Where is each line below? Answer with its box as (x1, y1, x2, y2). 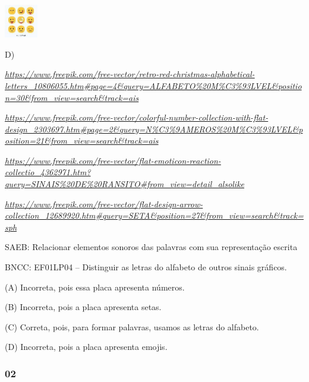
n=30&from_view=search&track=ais (5, 91, 139, 103)
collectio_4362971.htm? (5, 166, 91, 178)
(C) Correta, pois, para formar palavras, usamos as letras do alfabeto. (5, 320, 259, 333)
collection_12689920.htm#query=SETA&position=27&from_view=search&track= (5, 209, 304, 222)
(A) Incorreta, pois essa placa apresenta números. (5, 280, 185, 293)
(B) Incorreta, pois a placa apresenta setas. (5, 301, 162, 313)
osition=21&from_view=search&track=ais (5, 134, 159, 147)
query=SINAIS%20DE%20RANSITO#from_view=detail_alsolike (5, 178, 245, 190)
